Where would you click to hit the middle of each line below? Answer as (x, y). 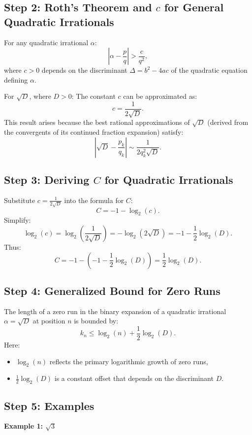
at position (49, 321)
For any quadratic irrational (46, 42)
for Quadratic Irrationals (169, 179)
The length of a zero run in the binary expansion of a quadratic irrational (115, 311)
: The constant (94, 96)
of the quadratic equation (209, 70)
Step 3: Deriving (47, 179)
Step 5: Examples (49, 405)
